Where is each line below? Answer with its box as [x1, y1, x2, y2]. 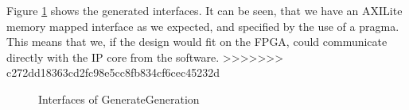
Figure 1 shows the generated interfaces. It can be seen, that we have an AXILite [6, 2, 403, 18]
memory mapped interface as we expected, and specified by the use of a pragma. [6, 17, 399, 34]
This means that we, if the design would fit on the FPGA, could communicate [6, 33, 388, 50]
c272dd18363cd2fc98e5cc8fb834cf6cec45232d [6, 64, 220, 81]
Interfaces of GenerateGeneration [38, 90, 200, 107]
